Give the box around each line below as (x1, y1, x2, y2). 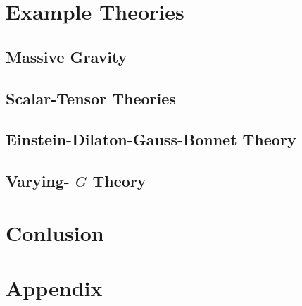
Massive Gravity (6, 45, 127, 67)
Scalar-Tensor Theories (6, 87, 176, 109)
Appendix (6, 274, 103, 302)
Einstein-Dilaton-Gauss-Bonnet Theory (6, 128, 296, 150)
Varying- (6, 170, 70, 192)
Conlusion (6, 218, 104, 247)
